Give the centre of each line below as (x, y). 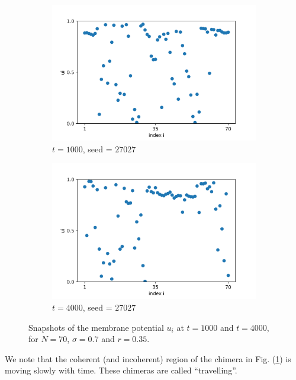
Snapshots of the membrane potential (96, 327)
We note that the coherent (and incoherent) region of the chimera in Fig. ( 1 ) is (148, 358)
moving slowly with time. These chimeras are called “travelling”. (121, 370)
